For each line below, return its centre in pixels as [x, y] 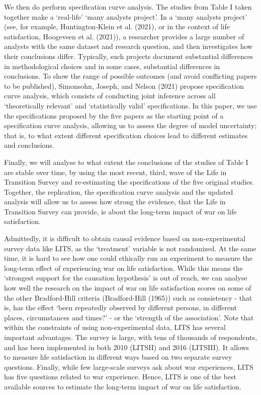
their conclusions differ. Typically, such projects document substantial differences [129, 56]
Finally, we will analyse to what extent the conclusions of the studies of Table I [126, 162]
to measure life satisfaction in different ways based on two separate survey [118, 357]
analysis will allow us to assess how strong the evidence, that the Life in [115, 202]
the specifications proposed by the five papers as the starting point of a [114, 115]
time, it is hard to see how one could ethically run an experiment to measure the [128, 258]
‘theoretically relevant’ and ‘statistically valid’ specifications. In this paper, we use [130, 105]
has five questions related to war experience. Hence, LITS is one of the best [120, 377]
